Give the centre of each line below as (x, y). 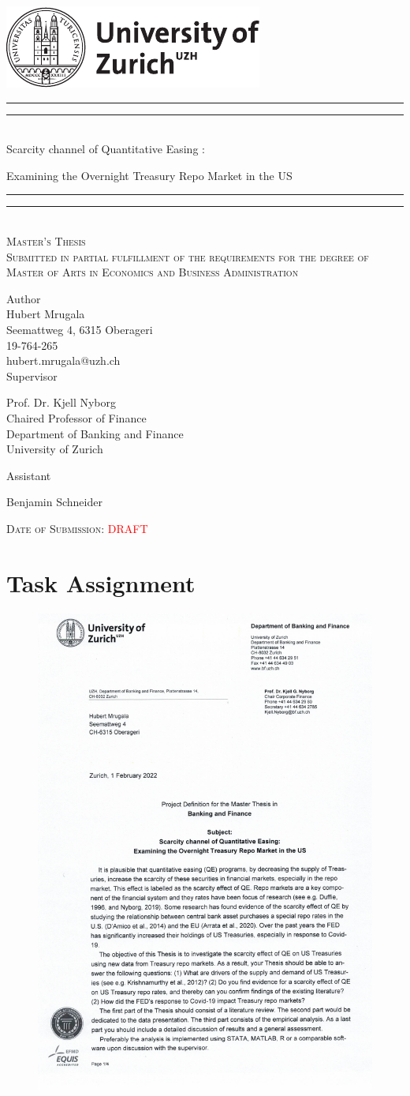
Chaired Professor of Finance (76, 417)
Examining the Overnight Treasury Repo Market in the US (149, 175)
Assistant (29, 475)
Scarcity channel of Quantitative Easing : (106, 149)
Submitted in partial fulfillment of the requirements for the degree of (188, 256)
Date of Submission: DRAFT (77, 528)
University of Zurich (55, 449)
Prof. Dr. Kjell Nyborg (61, 402)
